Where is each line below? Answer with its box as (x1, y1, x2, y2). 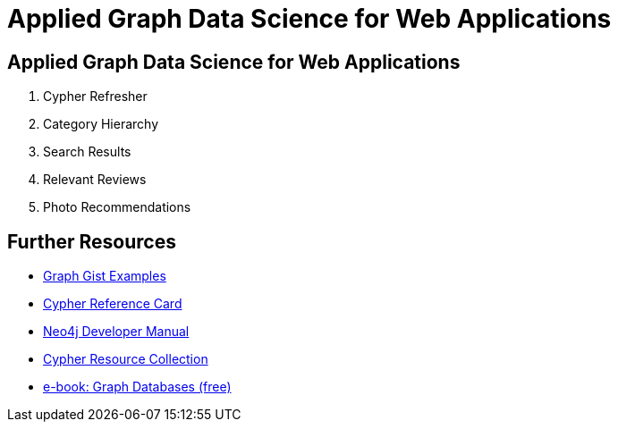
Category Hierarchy (43, 116, 159, 132)
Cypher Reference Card (43, 296, 182, 312)
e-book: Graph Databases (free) (43, 379, 232, 395)
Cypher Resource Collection (43, 351, 208, 367)
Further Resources (7, 230, 176, 253)
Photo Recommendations (43, 199, 191, 215)
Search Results (43, 144, 131, 160)
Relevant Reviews (43, 172, 147, 188)
